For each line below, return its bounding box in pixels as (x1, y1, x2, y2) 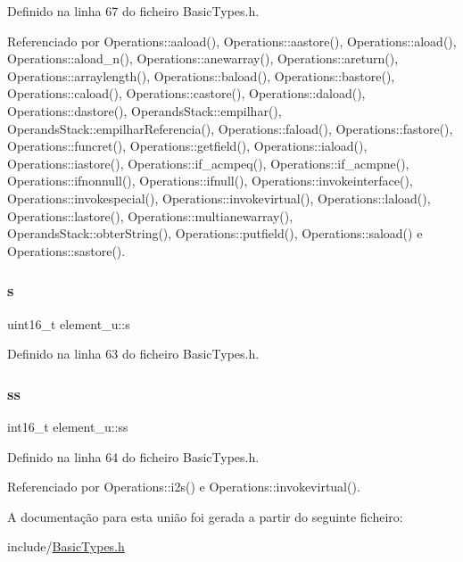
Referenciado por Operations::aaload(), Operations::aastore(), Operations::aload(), (7, 31, 457, 50)
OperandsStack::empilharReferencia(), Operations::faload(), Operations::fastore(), (7, 119, 453, 137)
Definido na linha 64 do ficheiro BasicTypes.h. (7, 447, 260, 466)
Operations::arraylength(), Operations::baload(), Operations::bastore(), (7, 66, 395, 85)
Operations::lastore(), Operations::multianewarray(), (7, 206, 294, 225)
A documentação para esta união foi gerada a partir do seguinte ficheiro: (7, 507, 403, 525)
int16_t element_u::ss (7, 417, 128, 435)
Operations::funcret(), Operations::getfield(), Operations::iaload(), (7, 136, 368, 155)
